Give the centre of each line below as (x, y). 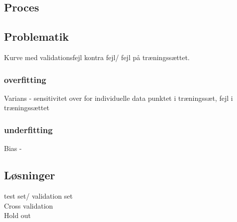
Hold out (18, 215)
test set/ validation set (39, 196)
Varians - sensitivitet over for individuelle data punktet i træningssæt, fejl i (118, 98)
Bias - (13, 148)
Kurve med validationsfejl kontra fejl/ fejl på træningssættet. (97, 57)
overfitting (25, 79)
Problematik (37, 37)
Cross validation (29, 205)
